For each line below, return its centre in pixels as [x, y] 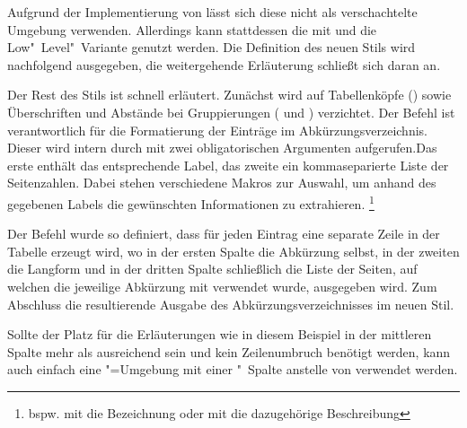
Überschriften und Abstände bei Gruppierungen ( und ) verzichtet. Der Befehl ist [231, 112]
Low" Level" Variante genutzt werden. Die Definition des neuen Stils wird [211, 47]
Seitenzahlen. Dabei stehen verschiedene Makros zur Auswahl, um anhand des [222, 183]
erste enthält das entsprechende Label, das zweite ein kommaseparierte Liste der [228, 165]
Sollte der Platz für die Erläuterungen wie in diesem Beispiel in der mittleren [220, 334]
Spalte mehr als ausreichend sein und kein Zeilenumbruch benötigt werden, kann [229, 351]
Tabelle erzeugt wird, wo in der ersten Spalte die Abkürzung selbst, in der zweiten [233, 251]
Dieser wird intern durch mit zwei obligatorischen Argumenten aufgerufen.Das [222, 148]
